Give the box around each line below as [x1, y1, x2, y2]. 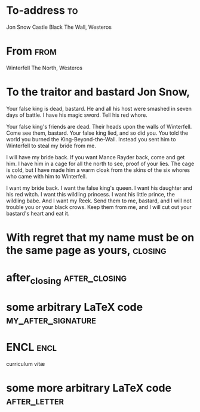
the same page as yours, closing [6, 244, 167, 257]
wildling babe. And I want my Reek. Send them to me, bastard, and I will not [6, 197, 192, 204]
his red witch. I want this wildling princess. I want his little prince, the [6, 190, 175, 198]
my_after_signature [6, 313, 97, 326]
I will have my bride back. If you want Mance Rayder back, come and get [6, 153, 185, 160]
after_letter [6, 394, 64, 408]
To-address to [6, 4, 78, 17]
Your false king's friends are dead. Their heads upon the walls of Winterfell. [6, 123, 192, 130]
